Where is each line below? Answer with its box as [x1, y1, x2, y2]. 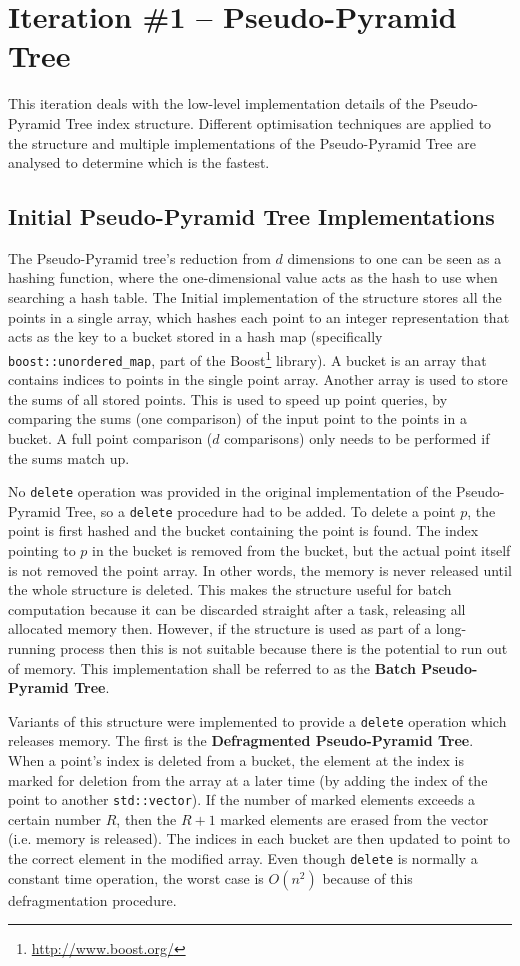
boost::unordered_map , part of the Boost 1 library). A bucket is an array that [8, 346, 487, 370]
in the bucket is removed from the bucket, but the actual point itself [92, 540, 511, 561]
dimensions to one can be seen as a [287, 247, 502, 268]
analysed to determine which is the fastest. [8, 152, 270, 173]
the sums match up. [8, 447, 130, 468]
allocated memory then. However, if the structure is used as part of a [8, 618, 432, 639]
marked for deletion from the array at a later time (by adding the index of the [8, 769, 488, 790]
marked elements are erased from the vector [220, 808, 489, 829]
